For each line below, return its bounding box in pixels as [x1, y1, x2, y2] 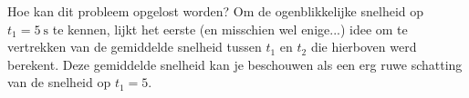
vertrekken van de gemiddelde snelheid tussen [7, 37, 262, 56]
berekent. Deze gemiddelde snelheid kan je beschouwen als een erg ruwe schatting [7, 54, 463, 73]
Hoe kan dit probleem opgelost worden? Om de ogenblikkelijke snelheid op [7, 2, 424, 20]
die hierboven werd [310, 37, 417, 56]
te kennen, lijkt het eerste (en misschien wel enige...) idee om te [52, 19, 408, 38]
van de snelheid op [7, 73, 111, 92]
